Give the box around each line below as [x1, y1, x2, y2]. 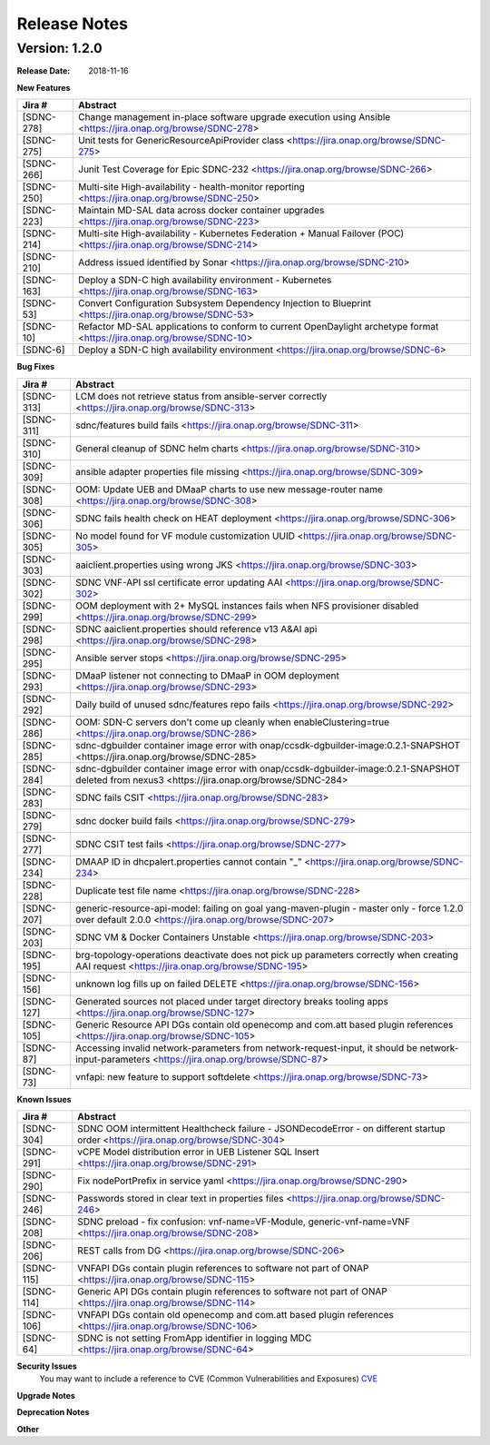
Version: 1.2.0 [16, 40, 103, 56]
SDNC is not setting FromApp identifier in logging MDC [77, 1331, 312, 1344]
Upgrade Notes [16, 1390, 76, 1400]
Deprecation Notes [16, 1407, 90, 1418]
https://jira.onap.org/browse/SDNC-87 [158, 1053, 322, 1065]
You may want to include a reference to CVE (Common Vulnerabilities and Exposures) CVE [39, 1373, 378, 1384]
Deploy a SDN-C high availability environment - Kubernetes [78, 273, 332, 286]
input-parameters [75, 1053, 151, 1065]
